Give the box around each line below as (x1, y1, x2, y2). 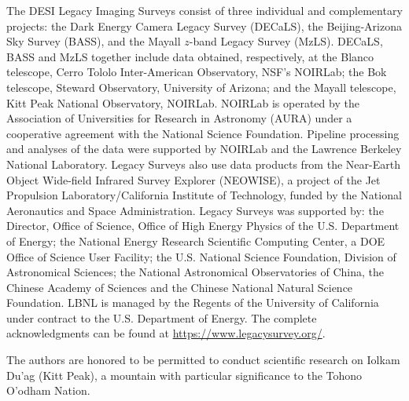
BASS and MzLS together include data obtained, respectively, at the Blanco (6, 48, 374, 64)
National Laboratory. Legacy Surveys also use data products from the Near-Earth (6, 155, 400, 172)
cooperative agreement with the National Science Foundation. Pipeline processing (6, 125, 400, 141)
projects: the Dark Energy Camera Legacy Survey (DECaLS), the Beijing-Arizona (6, 17, 402, 34)
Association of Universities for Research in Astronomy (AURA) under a (6, 110, 352, 126)
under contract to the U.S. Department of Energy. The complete (6, 309, 317, 326)
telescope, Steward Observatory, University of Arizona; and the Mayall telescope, (6, 78, 396, 95)
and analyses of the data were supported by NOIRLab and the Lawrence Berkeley (6, 140, 402, 157)
